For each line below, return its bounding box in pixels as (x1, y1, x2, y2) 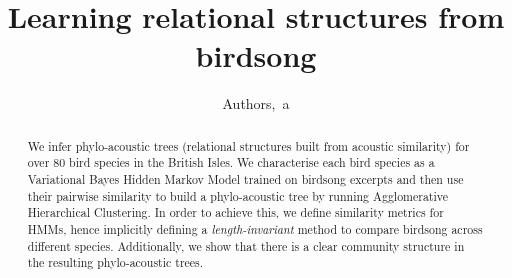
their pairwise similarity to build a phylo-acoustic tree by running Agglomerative (27, 187, 449, 204)
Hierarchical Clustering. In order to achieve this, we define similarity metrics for (27, 204, 444, 221)
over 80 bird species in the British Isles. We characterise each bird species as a (27, 154, 435, 171)
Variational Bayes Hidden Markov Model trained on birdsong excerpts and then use (27, 171, 464, 188)
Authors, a (222, 93, 290, 114)
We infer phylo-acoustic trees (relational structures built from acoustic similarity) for (27, 137, 470, 154)
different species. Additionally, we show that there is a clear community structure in (27, 237, 465, 254)
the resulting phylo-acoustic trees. (27, 254, 204, 271)
